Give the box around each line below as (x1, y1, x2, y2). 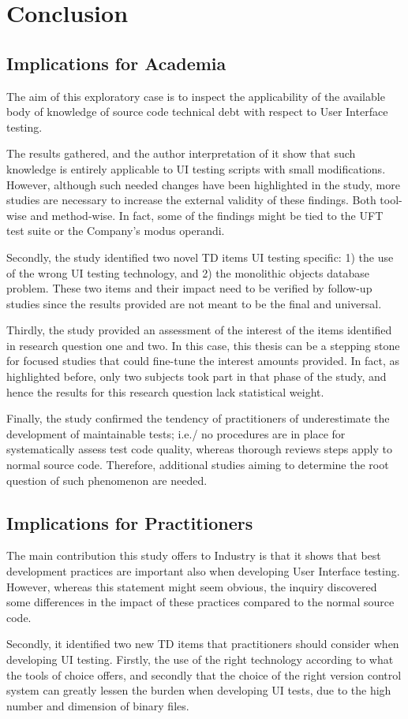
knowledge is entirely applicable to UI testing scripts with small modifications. (6, 160, 386, 177)
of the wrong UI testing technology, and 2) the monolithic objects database (6, 264, 369, 281)
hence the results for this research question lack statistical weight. (6, 383, 324, 400)
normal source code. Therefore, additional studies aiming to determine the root (6, 456, 389, 473)
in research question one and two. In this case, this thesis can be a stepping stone (6, 337, 400, 353)
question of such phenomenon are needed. (6, 471, 208, 488)
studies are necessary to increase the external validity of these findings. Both (6, 192, 376, 208)
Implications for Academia (6, 50, 226, 75)
